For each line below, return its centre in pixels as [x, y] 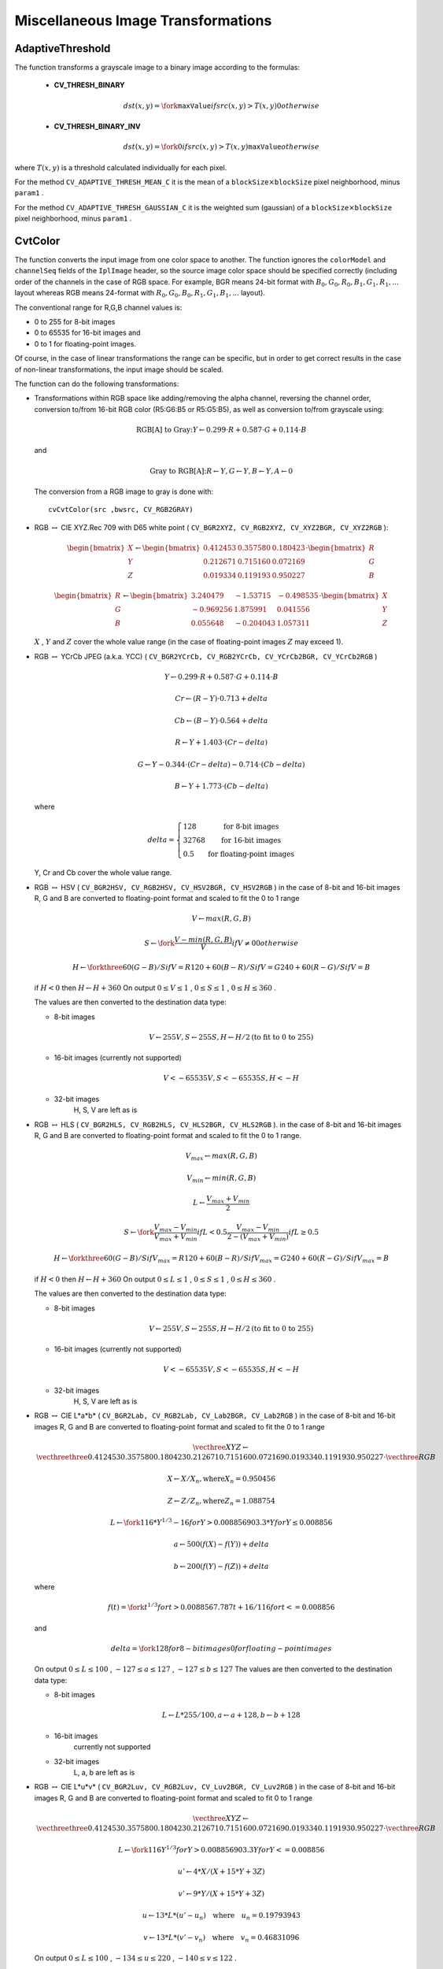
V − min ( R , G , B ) [203, 940]
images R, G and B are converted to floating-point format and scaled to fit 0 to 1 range [174, 1798]
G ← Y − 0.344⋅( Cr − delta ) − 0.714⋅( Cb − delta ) [221, 764]
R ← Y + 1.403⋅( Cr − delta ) [221, 743]
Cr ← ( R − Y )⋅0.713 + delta [221, 699]
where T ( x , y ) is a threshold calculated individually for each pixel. [121, 167]
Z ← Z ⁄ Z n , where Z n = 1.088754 [221, 1502]
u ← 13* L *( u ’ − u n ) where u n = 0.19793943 [221, 1916]
